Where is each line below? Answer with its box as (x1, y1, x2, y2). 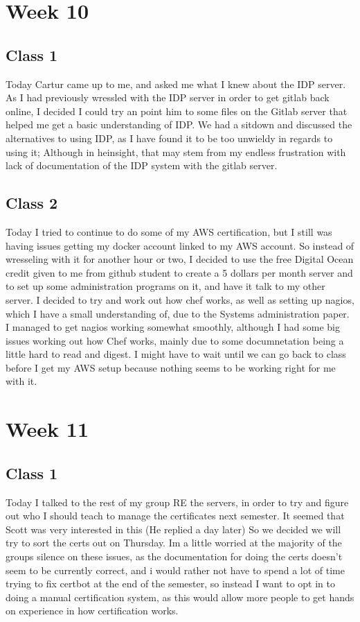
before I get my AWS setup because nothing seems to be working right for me (6, 360, 336, 374)
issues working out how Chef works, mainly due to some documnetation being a (6, 333, 344, 347)
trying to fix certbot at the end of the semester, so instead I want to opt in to (6, 576, 335, 591)
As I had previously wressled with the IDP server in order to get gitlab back (6, 90, 330, 105)
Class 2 (6, 192, 58, 214)
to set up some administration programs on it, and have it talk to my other (6, 279, 325, 293)
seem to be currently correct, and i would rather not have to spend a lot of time (6, 562, 345, 577)
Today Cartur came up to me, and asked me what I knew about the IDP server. (6, 76, 346, 91)
